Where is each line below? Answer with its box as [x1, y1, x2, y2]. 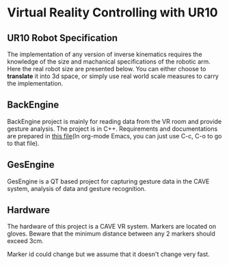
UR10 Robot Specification [7, 32, 118, 44]
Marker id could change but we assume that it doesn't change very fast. [7, 250, 210, 258]
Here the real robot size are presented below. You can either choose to [7, 65, 206, 73]
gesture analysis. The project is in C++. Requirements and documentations [7, 125, 218, 133]
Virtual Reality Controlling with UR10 [7, 5, 218, 21]
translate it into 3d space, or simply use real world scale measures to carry [7, 72, 219, 80]
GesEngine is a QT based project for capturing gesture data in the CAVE [7, 177, 210, 186]
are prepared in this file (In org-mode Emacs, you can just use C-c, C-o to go [7, 131, 222, 140]
